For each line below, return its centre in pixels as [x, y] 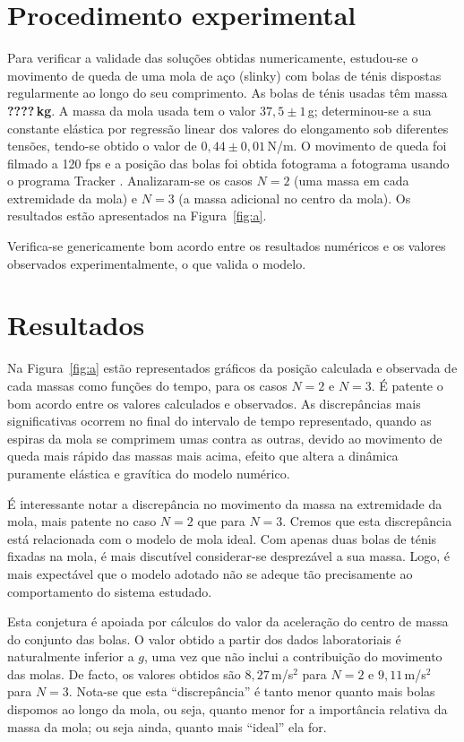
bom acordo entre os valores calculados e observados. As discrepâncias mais [214, 403]
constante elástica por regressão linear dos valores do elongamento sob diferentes [228, 128]
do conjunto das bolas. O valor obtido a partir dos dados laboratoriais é [204, 638]
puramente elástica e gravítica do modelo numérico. [149, 473]
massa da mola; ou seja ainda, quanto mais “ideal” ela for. [167, 726]
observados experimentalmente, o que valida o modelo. [157, 263]
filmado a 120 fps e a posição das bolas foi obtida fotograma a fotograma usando [228, 163]
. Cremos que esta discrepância [367, 521]
